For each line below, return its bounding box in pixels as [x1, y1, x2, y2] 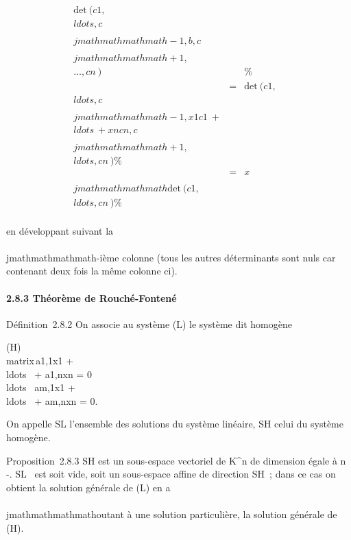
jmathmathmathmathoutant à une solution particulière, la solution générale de [6, 506, 337, 521]
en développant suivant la [6, 223, 114, 237]
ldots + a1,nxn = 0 [6, 366, 92, 381]
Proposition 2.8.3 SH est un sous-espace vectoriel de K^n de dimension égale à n [6, 453, 346, 467]
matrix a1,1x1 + [6, 353, 74, 367]
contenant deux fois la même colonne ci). [6, 263, 178, 278]
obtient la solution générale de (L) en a [6, 480, 171, 494]
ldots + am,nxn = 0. [6, 393, 98, 408]
